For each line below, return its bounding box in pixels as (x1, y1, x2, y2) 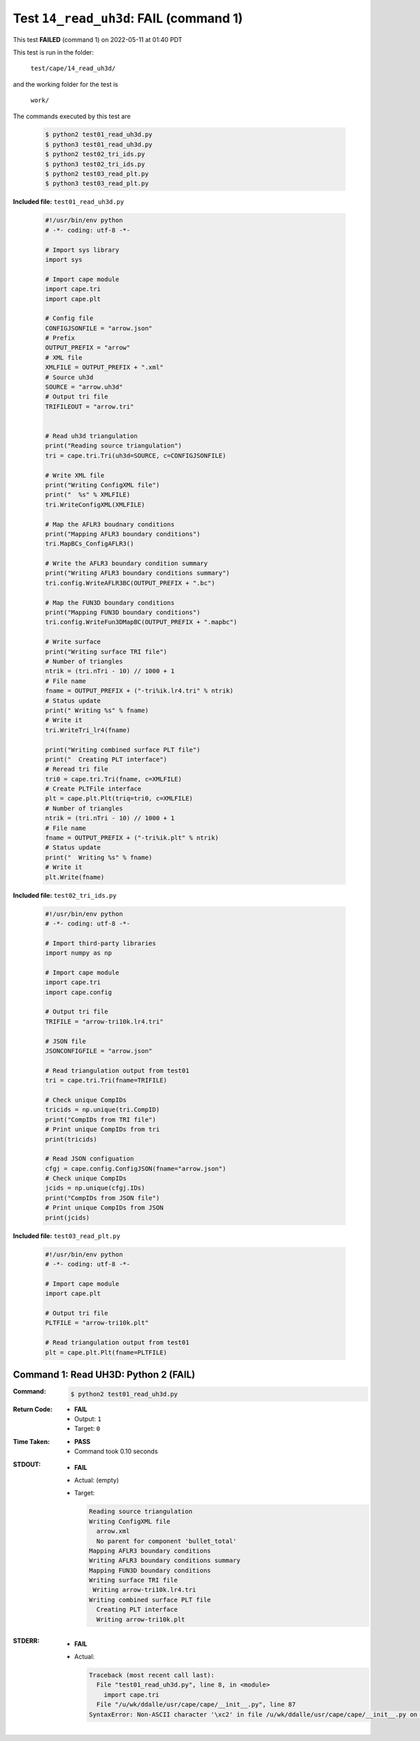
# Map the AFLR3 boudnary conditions (45, 520, 175, 528)
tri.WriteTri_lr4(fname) (45, 726, 131, 734)
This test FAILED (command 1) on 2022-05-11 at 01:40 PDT (13, 35, 183, 43)
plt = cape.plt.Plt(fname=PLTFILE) (45, 1348, 167, 1357)
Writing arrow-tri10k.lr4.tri (92, 1586, 197, 1594)
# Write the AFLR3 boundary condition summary (45, 560, 208, 567)
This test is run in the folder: (13, 48, 94, 56)
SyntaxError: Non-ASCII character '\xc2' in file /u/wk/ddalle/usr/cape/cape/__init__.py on (88, 1710, 418, 1719)
